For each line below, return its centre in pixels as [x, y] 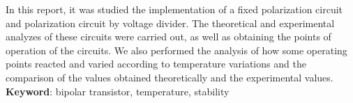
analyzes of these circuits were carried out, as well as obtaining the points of [168, 37]
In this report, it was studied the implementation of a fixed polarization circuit [174, 9]
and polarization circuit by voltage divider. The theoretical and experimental [170, 23]
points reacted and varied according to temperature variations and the [156, 64]
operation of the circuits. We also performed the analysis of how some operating [176, 50]
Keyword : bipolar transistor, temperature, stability [118, 91]
